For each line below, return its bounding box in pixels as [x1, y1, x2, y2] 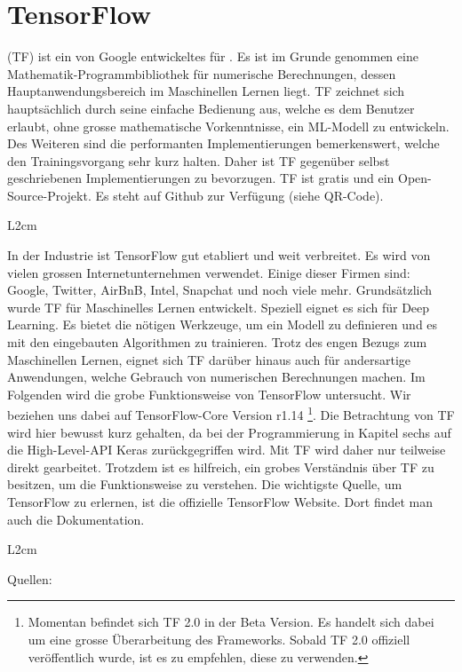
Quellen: [7, 569, 52, 588]
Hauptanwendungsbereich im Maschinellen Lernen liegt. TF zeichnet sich [7, 82, 405, 100]
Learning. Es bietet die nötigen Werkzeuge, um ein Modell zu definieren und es [7, 315, 438, 334]
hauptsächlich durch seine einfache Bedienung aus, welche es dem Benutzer [7, 99, 415, 117]
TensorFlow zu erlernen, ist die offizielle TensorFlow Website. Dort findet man [7, 493, 434, 511]
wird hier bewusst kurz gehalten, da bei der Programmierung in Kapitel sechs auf [7, 423, 451, 441]
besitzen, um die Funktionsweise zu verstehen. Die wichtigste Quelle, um [7, 475, 402, 494]
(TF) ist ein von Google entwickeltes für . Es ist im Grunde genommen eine [7, 47, 418, 66]
